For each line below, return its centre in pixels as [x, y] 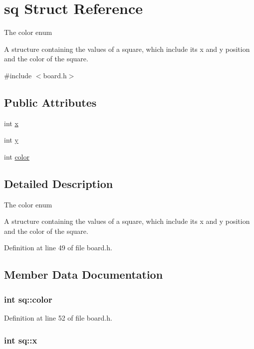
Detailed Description [59, 183]
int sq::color [28, 299]
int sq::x [21, 340]
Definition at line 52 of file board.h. [58, 318]
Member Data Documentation [84, 274]
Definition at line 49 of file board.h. [58, 248]
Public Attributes [50, 102]
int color [17, 156]
